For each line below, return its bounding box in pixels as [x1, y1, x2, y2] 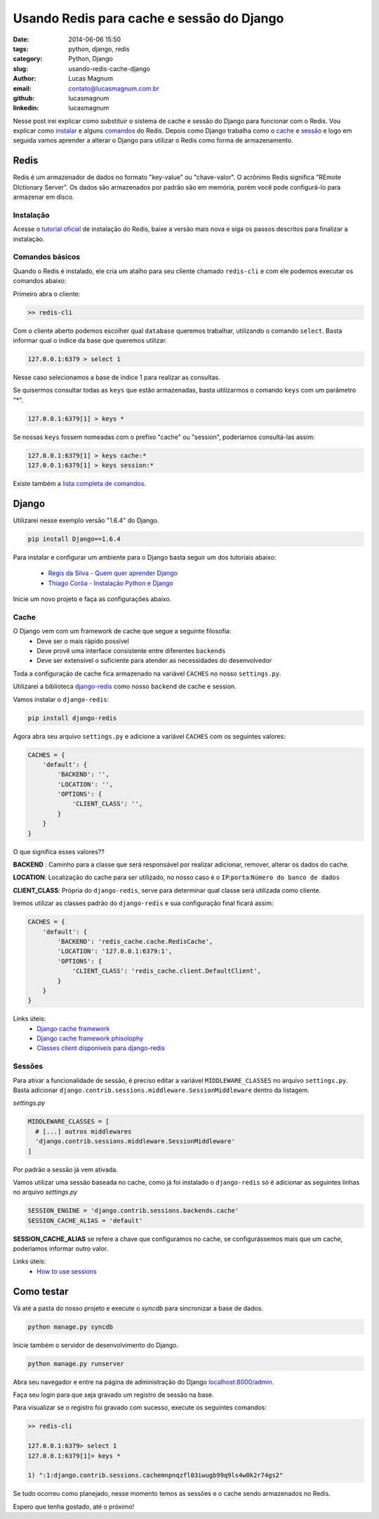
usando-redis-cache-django [68, 64, 151, 73]
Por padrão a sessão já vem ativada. [13, 1165, 119, 1173]
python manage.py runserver [27, 1360, 124, 1367]
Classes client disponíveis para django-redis [36, 1044, 165, 1053]
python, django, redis [68, 44, 130, 53]
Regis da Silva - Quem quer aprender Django [48, 569, 178, 577]
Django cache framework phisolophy [36, 1034, 144, 1043]
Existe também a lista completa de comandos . [13, 480, 147, 488]
